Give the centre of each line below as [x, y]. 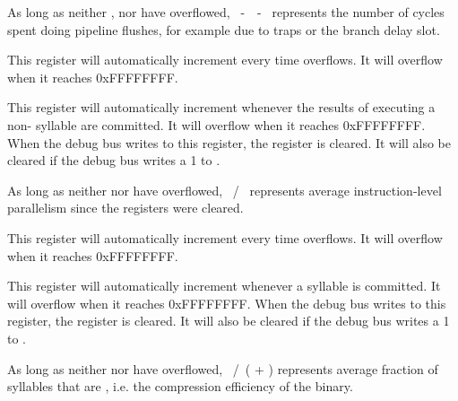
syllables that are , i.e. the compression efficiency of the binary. [180, 386]
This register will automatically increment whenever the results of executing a [221, 107]
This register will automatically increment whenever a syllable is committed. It [224, 286]
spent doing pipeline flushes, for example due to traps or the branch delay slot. [224, 29]
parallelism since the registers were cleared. [125, 208]
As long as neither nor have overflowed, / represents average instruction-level [225, 190]
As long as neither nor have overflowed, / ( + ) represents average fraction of [223, 368]
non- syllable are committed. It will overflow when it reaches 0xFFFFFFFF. [216, 124]
